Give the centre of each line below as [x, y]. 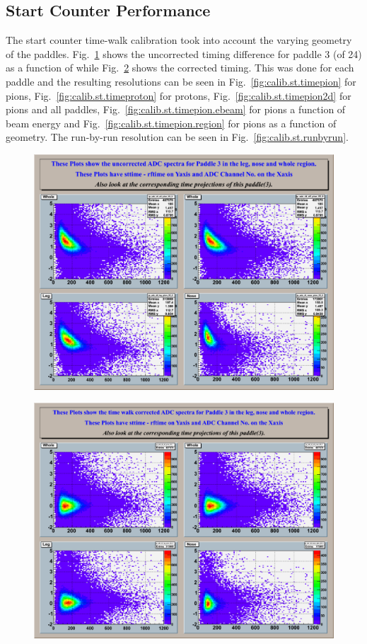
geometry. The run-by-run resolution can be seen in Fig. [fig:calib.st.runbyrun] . [177, 137]
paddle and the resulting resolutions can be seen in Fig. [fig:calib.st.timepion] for [181, 81]
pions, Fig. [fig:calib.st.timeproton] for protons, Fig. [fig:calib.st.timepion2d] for [179, 95]
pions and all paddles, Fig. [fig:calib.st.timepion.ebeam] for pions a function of [176, 109]
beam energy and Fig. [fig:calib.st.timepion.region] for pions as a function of [171, 123]
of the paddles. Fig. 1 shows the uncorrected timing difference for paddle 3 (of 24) [184, 53]
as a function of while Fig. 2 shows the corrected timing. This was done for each [180, 68]
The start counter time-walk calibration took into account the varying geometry [179, 40]
